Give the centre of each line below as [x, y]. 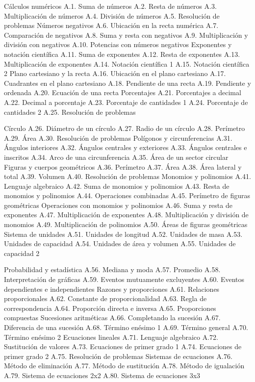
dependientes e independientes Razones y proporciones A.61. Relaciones [112, 289]
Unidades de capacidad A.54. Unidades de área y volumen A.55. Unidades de [120, 243]
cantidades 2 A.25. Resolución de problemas [70, 112]
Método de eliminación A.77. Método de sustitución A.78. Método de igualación [124, 366]
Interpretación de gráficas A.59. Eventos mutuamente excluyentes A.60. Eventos [124, 279]
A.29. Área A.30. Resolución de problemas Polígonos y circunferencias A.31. [118, 138]
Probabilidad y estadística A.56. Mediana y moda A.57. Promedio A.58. [112, 269]
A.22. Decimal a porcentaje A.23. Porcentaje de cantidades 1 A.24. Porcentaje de [126, 102]
